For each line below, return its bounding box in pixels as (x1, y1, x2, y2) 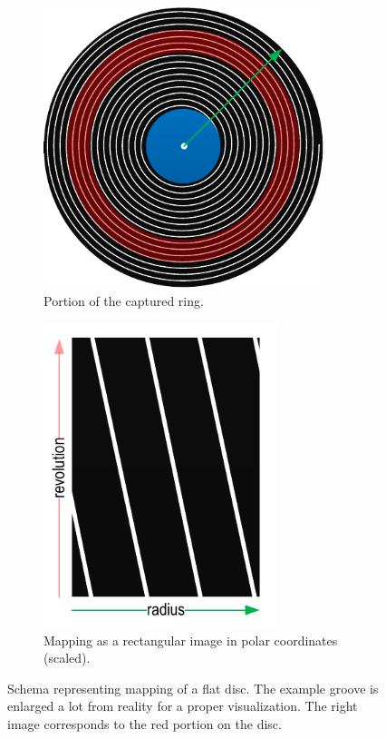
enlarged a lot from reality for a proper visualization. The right (7, 696, 358, 715)
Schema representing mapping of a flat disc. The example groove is (7, 678, 379, 697)
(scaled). (43, 648, 91, 667)
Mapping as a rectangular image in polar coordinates (43, 630, 338, 649)
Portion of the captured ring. (43, 291, 204, 310)
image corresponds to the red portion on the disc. (7, 714, 282, 733)
